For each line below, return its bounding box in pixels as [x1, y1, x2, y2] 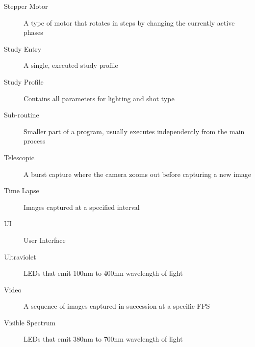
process [24, 136, 46, 146]
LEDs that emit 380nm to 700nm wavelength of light [24, 334, 183, 344]
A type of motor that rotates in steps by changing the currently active [24, 17, 235, 28]
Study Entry [4, 43, 42, 54]
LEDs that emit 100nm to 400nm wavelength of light [24, 268, 183, 278]
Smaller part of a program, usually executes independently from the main [24, 126, 245, 136]
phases [24, 27, 43, 37]
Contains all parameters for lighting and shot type [24, 93, 175, 103]
